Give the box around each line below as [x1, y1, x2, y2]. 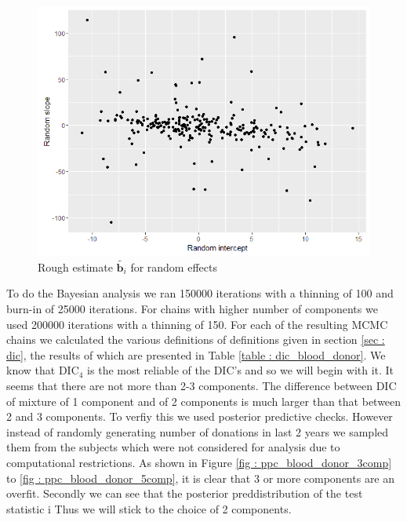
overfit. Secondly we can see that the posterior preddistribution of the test [6, 485, 363, 502]
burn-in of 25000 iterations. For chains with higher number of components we [6, 301, 378, 316]
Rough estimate [38, 258, 113, 275]
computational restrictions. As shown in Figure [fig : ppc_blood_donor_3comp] [6, 454, 392, 470]
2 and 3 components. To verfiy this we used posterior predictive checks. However [6, 408, 393, 425]
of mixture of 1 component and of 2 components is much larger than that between [6, 392, 402, 409]
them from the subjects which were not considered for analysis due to [6, 439, 340, 455]
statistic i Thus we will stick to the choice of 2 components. [6, 500, 292, 517]
